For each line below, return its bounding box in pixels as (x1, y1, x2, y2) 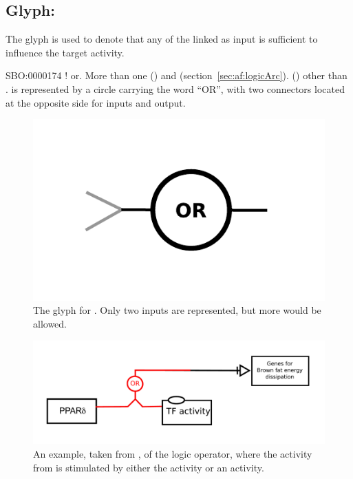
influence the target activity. (6, 45, 125, 59)
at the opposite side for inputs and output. (6, 95, 186, 109)
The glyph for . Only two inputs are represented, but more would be (33, 303, 321, 317)
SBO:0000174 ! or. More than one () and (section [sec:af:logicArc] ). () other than (6, 68, 347, 83)
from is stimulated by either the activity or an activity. (33, 460, 264, 474)
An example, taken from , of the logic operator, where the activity (33, 446, 312, 460)
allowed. (33, 317, 67, 331)
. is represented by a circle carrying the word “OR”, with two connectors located (6, 81, 345, 96)
